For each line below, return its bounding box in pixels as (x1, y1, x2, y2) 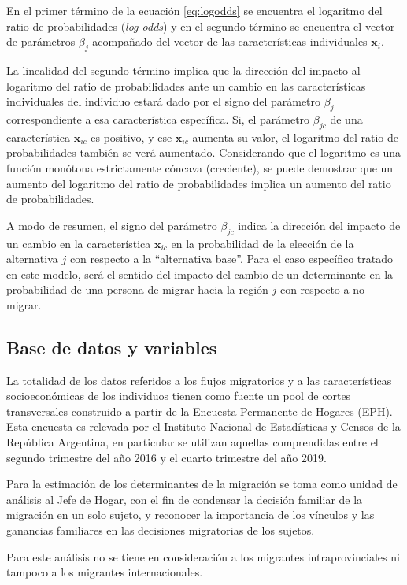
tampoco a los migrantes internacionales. (6, 564, 203, 580)
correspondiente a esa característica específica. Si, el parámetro (6, 110, 310, 127)
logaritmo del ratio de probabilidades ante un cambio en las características (6, 77, 366, 94)
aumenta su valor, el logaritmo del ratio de (192, 128, 398, 145)
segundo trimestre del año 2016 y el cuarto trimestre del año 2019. (6, 449, 327, 465)
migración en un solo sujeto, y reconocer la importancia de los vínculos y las (6, 506, 375, 523)
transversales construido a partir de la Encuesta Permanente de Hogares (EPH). (6, 402, 393, 419)
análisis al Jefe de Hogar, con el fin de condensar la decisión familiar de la (6, 491, 363, 507)
